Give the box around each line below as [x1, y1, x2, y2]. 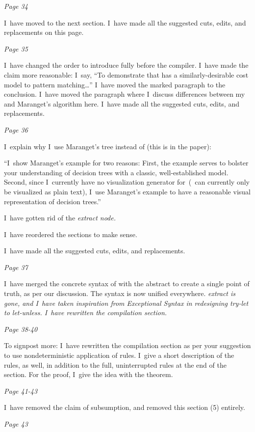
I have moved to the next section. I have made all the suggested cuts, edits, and [4, 17, 246, 27]
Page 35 [4, 43, 28, 54]
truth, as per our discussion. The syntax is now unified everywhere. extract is [4, 288, 236, 298]
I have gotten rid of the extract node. [4, 213, 116, 223]
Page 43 [4, 419, 28, 429]
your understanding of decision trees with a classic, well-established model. [4, 167, 229, 177]
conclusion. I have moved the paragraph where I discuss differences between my [4, 89, 245, 99]
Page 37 [4, 262, 28, 272]
